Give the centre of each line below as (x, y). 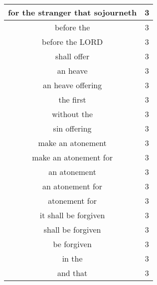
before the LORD (73, 42)
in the (72, 258)
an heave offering (72, 85)
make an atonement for (73, 157)
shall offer (73, 56)
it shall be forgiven (72, 215)
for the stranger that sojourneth (73, 12)
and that (72, 273)
